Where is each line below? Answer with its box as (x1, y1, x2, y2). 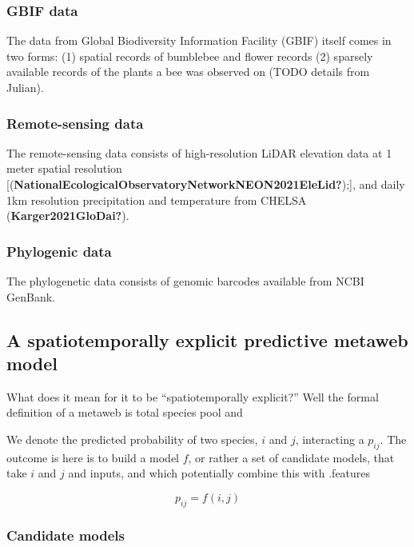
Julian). (6, 79, 44, 95)
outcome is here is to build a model (6, 449, 180, 465)
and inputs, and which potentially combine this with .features (68, 465, 371, 481)
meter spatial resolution (6, 160, 122, 177)
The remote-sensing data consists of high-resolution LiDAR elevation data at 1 (6, 144, 392, 161)
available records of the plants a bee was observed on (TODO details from (6, 63, 370, 80)
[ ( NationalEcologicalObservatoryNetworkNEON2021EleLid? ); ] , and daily (6, 176, 405, 192)
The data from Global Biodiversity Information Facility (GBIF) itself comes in (6, 32, 392, 49)
